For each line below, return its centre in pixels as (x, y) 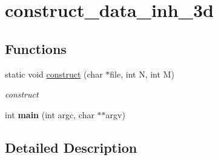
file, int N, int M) (142, 74)
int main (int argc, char (50, 114)
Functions (36, 48)
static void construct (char (54, 74)
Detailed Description (71, 147)
